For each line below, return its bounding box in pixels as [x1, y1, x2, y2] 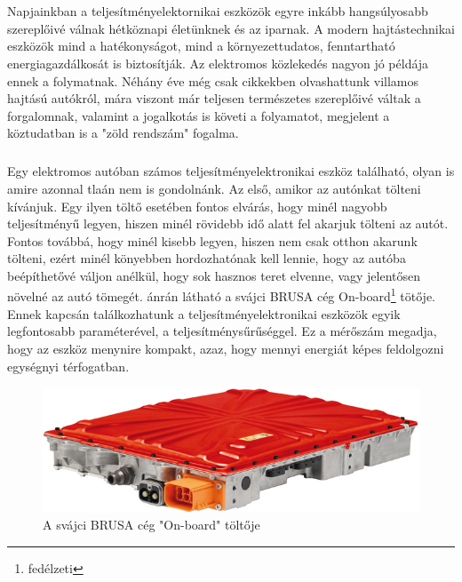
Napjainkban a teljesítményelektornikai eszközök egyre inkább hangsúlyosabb [7, 2, 428, 20]
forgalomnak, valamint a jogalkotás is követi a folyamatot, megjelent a [7, 106, 390, 124]
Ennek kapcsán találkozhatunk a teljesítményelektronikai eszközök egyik [7, 304, 401, 323]
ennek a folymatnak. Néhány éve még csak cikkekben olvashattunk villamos [7, 71, 418, 90]
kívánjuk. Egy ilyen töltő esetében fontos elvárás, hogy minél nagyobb [7, 196, 387, 215]
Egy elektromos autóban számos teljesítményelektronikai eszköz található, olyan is [7, 162, 455, 180]
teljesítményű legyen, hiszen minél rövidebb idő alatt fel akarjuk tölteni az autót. [7, 214, 449, 233]
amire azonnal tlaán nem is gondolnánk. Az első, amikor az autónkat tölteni [7, 179, 421, 197]
